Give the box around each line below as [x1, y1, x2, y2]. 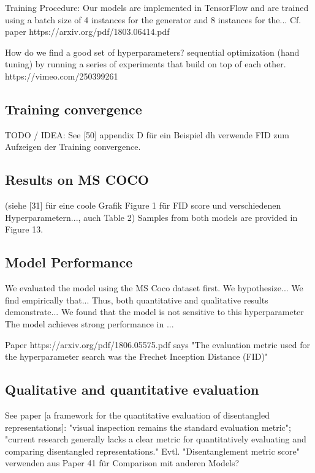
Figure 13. [5, 223, 44, 236]
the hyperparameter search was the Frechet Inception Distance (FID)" [5, 350, 268, 363]
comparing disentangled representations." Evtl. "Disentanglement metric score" [5, 444, 300, 457]
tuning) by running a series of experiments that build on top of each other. [5, 58, 286, 70]
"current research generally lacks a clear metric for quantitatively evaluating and [5, 433, 306, 445]
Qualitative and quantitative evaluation [5, 380, 259, 399]
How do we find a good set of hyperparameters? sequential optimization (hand [5, 45, 300, 58]
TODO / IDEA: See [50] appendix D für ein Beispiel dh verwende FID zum [5, 128, 289, 141]
